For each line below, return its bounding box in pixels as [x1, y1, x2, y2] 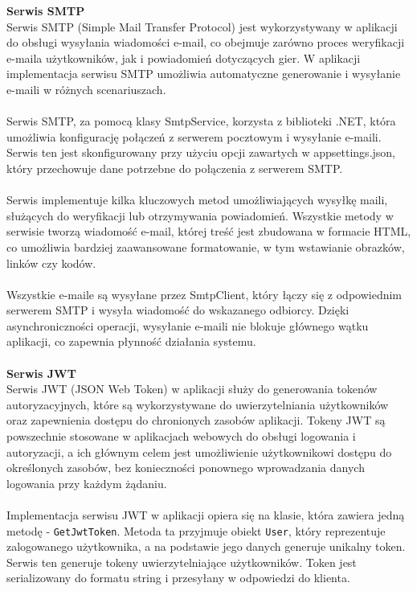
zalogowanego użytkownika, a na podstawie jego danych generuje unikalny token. [6, 538, 406, 555]
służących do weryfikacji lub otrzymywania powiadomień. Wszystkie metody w [6, 207, 394, 224]
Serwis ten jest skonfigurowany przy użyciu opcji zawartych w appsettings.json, [6, 144, 396, 161]
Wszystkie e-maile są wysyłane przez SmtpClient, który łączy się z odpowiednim [6, 285, 403, 302]
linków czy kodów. [6, 254, 96, 271]
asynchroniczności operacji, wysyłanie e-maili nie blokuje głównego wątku [6, 317, 369, 334]
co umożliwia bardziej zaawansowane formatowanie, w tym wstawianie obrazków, [6, 238, 405, 255]
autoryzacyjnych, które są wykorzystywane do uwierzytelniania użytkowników [6, 396, 389, 412]
